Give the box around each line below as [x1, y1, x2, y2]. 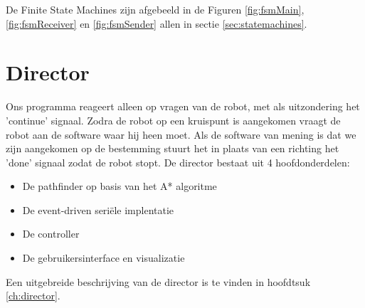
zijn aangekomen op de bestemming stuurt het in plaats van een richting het [6, 141, 339, 156]
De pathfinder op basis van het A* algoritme [22, 179, 217, 193]
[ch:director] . [6, 288, 60, 303]
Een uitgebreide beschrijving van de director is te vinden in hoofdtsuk [6, 274, 311, 289]
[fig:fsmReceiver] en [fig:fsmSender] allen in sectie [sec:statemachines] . [6, 16, 307, 31]
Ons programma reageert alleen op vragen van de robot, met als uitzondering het [6, 99, 360, 114]
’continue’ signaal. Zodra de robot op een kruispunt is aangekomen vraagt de [6, 112, 341, 127]
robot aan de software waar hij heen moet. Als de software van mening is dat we [6, 127, 356, 142]
